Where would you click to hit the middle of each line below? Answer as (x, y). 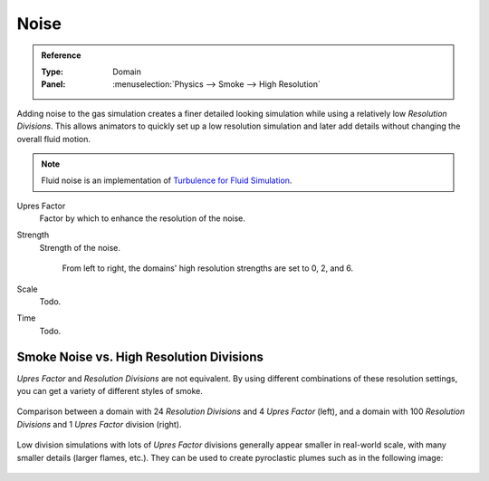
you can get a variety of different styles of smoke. (110, 391)
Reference (61, 55)
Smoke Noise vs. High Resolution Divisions (140, 356)
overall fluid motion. (53, 139)
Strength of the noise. (80, 247)
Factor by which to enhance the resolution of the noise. (143, 218)
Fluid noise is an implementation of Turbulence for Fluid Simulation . (167, 180)
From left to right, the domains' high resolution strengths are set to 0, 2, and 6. (208, 268)
